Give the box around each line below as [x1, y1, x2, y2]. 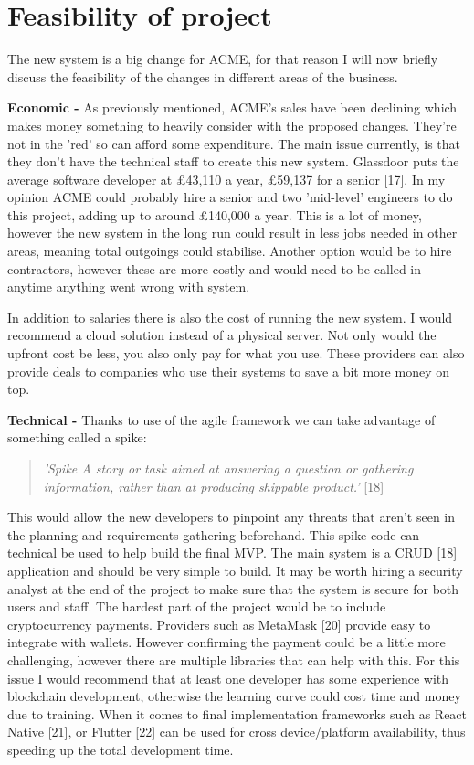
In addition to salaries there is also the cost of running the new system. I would [7, 307, 453, 326]
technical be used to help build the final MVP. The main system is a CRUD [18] [7, 543, 458, 562]
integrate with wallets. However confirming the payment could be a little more [7, 632, 446, 652]
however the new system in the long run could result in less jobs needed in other [7, 223, 458, 242]
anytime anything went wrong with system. [7, 277, 250, 296]
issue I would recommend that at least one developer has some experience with [7, 668, 449, 687]
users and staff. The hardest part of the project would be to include [7, 597, 386, 616]
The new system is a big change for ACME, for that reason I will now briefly [7, 49, 438, 69]
